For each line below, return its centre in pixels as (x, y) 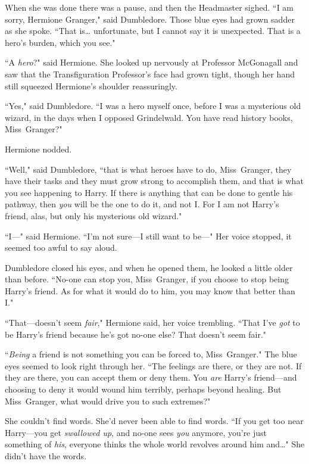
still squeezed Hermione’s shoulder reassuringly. (91, 85)
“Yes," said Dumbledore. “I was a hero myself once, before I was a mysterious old (153, 106)
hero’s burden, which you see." (60, 42)
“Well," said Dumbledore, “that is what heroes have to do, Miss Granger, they (148, 169)
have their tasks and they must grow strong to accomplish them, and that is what (154, 181)
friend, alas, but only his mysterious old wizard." (93, 215)
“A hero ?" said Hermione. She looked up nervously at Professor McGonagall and (152, 62)
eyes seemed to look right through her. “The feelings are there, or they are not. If (153, 365)
